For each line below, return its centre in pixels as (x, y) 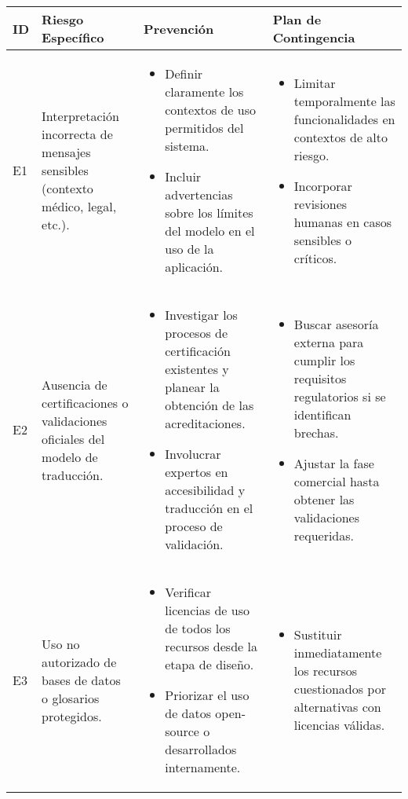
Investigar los (201, 315)
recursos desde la (211, 646)
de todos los (198, 628)
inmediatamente (338, 652)
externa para (329, 342)
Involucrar (193, 454)
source (182, 731)
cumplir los (324, 360)
